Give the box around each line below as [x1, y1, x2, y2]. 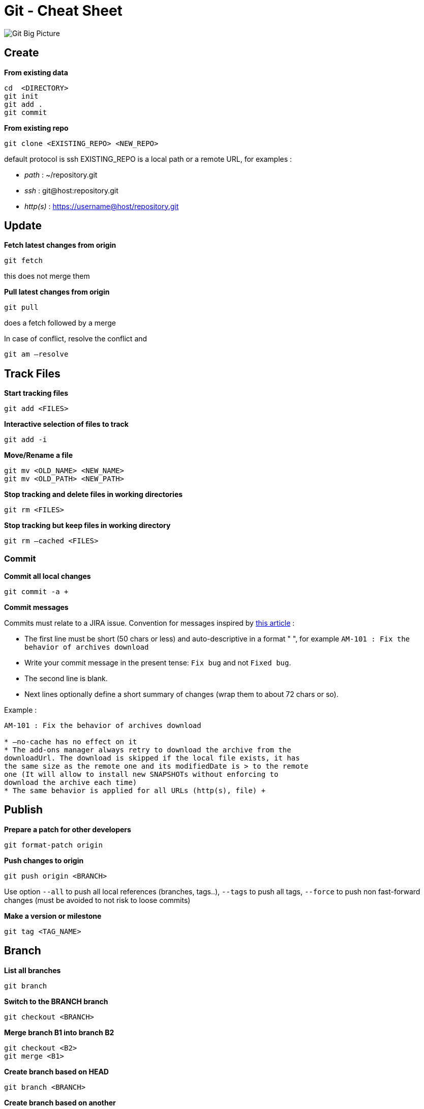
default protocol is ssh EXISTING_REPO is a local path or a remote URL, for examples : [4, 154, 292, 163]
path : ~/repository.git [24, 170, 98, 179]
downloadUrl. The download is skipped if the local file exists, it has [4, 754, 300, 763]
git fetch [4, 256, 43, 265]
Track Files [4, 367, 60, 380]
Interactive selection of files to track [4, 420, 129, 429]
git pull [4, 303, 39, 312]
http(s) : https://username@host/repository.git [24, 201, 179, 211]
